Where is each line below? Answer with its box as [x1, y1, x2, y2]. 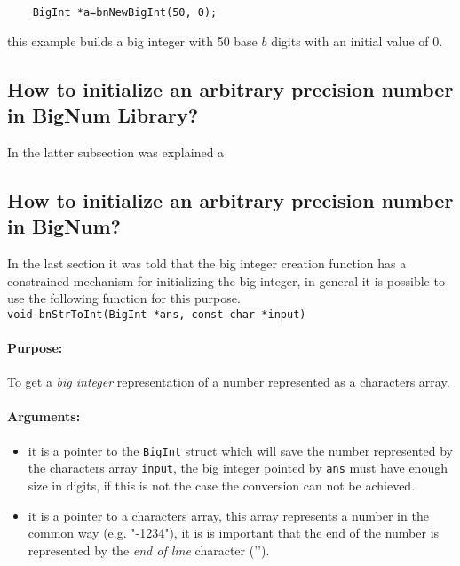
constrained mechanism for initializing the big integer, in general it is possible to [7, 271, 445, 290]
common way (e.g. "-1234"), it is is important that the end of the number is [28, 523, 440, 542]
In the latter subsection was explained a [7, 142, 225, 161]
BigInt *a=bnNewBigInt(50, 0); [32, 6, 218, 19]
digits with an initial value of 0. [271, 31, 443, 50]
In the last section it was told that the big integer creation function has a [7, 254, 407, 273]
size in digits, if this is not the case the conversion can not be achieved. [28, 475, 416, 494]
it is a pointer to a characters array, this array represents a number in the [28, 506, 429, 524]
